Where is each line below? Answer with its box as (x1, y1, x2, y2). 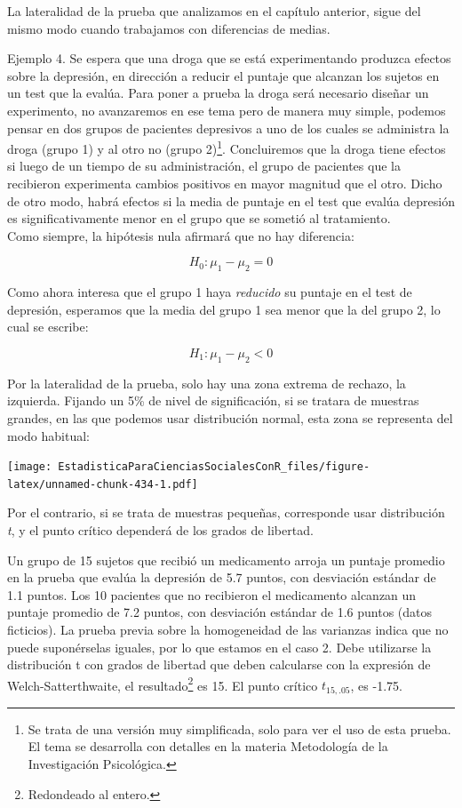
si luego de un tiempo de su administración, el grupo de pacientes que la (7, 156, 401, 175)
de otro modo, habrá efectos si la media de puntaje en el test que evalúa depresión (7, 191, 455, 210)
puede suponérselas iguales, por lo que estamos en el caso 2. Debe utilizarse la (7, 637, 432, 656)
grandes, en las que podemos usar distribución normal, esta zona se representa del (7, 408, 453, 427)
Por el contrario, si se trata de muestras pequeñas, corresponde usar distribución (7, 503, 445, 522)
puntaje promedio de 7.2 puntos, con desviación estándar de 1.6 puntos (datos (7, 603, 433, 621)
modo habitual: (7, 426, 90, 444)
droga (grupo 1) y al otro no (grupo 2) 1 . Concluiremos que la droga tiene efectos (7, 137, 446, 157)
